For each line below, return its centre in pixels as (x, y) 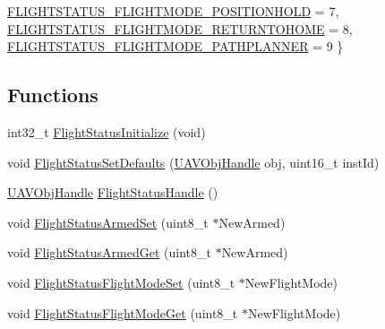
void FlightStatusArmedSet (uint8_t (108, 222)
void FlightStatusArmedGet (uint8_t (109, 252)
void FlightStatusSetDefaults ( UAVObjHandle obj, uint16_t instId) (193, 162)
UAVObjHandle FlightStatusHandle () (113, 192)
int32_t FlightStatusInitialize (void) (107, 131)
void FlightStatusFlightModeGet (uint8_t (123, 312)
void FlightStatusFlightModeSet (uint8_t (121, 282)
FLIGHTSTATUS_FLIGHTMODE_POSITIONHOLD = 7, (173, 11)
